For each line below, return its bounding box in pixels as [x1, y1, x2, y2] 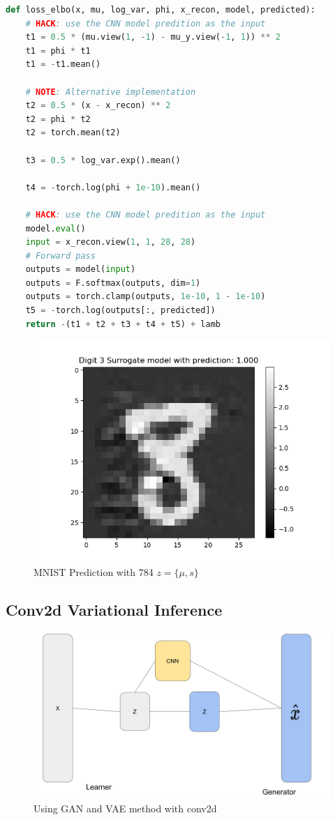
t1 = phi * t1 [25, 45, 91, 56]
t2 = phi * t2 [25, 114, 91, 124]
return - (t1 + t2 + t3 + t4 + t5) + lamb [25, 319, 221, 329]
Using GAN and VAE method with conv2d [33, 800, 217, 815]
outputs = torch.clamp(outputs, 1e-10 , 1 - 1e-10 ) [25, 291, 266, 302]
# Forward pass [25, 250, 96, 261]
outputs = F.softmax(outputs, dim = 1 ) [25, 278, 201, 288]
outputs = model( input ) [25, 264, 136, 275]
